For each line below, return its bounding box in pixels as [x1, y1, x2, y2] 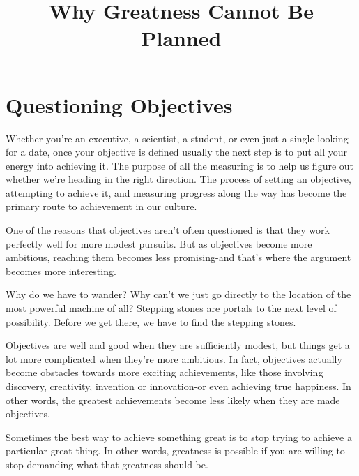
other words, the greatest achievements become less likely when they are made [6, 392, 340, 407]
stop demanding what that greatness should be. [6, 456, 208, 471]
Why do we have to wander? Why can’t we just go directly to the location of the [6, 287, 351, 302]
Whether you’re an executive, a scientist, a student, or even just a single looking [6, 131, 349, 145]
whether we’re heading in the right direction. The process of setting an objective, [6, 172, 351, 186]
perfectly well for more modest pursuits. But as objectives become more [6, 236, 312, 251]
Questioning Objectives [6, 90, 233, 119]
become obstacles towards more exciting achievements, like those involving [6, 365, 323, 380]
